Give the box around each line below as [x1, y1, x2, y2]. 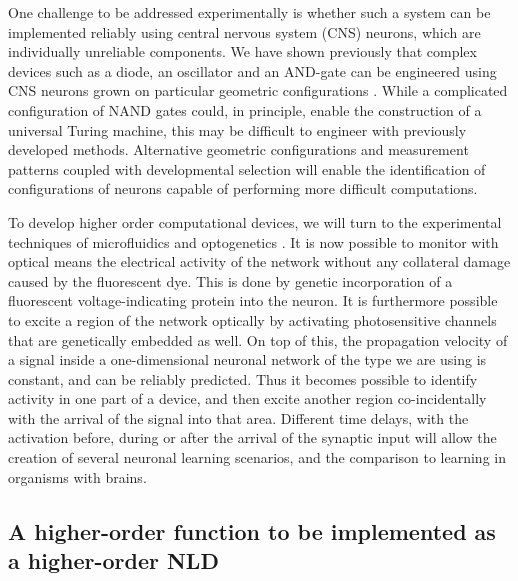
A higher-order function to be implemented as [8, 515, 496, 546]
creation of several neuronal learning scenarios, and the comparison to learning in [8, 447, 506, 468]
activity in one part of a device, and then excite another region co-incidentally [8, 388, 487, 409]
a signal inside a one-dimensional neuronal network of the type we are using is [8, 349, 487, 370]
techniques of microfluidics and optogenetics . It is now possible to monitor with [8, 231, 499, 252]
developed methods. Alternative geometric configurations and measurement [8, 139, 469, 160]
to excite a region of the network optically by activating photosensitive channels [8, 309, 497, 330]
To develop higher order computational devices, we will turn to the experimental [8, 211, 502, 232]
